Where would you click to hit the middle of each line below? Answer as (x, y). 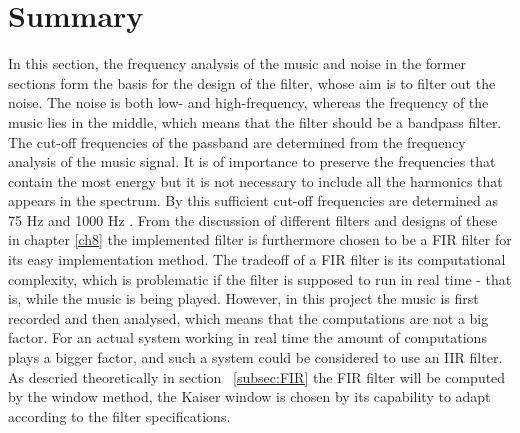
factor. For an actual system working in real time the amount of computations (247, 337)
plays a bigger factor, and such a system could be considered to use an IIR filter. (255, 357)
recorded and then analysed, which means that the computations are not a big (248, 317)
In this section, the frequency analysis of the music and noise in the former (237, 63)
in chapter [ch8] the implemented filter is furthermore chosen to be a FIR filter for (260, 239)
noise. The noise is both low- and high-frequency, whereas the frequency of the (248, 102)
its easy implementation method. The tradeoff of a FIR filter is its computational (257, 259)
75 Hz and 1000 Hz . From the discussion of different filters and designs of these (253, 219)
